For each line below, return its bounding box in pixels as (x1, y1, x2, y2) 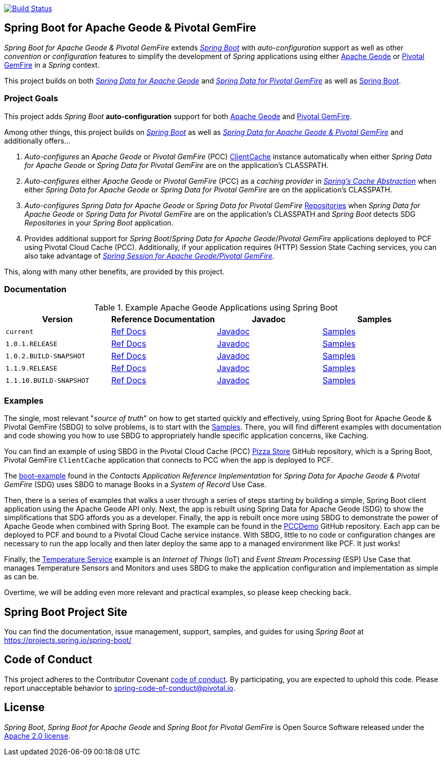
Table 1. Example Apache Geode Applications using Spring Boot (94, 302, 338, 313)
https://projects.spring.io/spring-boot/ (4, 635, 132, 644)
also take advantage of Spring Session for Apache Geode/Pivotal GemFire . (24, 251, 275, 260)
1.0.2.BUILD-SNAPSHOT (6, 352, 85, 360)
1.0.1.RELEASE (6, 340, 57, 348)
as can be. (4, 572, 39, 581)
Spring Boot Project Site (4, 605, 128, 618)
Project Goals (4, 93, 58, 104)
